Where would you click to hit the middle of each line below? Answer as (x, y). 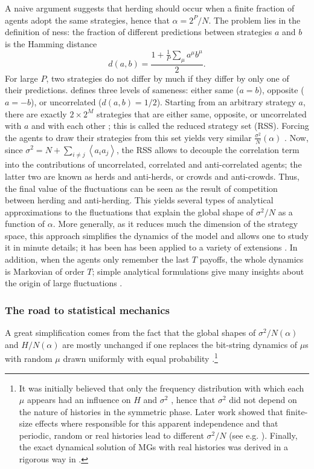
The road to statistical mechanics (87, 310)
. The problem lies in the (255, 20)
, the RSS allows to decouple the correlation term (208, 149)
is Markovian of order (45, 271)
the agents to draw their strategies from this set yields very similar (128, 137)
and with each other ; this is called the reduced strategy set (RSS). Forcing (170, 126)
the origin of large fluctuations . (64, 283)
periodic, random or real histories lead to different (111, 435)
